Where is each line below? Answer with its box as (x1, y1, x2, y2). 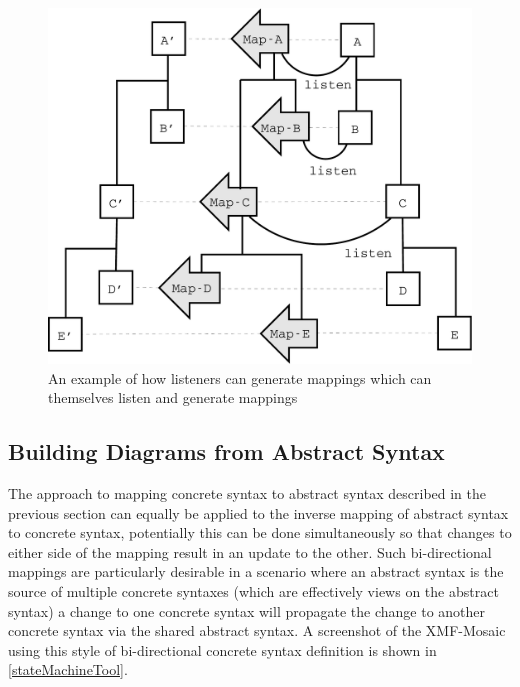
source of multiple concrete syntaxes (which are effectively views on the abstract (8, 581, 499, 602)
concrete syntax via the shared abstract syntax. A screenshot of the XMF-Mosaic (8, 620, 506, 641)
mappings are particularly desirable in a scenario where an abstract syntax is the (8, 561, 504, 582)
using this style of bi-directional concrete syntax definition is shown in (8, 639, 437, 660)
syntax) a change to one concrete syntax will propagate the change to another (8, 600, 486, 621)
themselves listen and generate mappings (48, 387, 298, 408)
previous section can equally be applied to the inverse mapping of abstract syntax (8, 502, 509, 523)
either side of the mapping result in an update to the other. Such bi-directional (8, 541, 492, 562)
